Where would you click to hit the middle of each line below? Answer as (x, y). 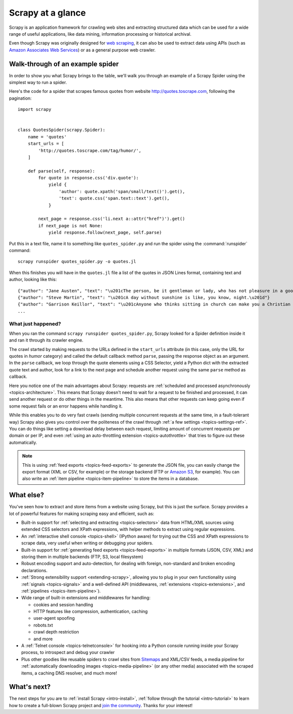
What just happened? (35, 324)
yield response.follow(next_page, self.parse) (105, 233)
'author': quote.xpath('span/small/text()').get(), (122, 191)
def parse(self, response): (61, 171)
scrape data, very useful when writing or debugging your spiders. (87, 543)
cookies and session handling (63, 605)
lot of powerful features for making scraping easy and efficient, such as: (82, 514)
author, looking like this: (33, 280)
